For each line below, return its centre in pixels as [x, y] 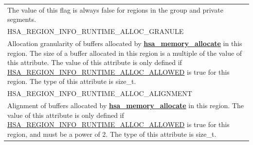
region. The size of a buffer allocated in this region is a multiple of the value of [125, 53]
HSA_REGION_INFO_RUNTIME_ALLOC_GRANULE [96, 31]
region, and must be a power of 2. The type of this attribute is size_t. [112, 134]
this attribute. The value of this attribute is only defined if [95, 62]
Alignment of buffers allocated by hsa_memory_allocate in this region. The [126, 105]
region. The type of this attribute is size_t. [72, 81]
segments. [22, 19]
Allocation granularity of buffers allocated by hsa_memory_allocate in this [125, 43]
